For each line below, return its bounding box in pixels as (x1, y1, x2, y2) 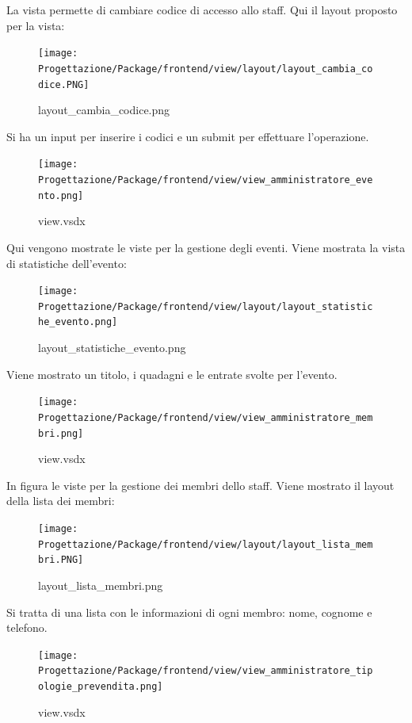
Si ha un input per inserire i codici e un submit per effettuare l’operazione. (6, 128, 369, 144)
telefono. (6, 619, 48, 636)
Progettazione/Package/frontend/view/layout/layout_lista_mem (38, 538, 373, 550)
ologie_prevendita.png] (38, 681, 163, 693)
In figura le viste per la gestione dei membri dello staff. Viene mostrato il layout (6, 476, 395, 493)
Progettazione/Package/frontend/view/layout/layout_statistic (38, 300, 373, 312)
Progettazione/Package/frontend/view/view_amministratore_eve (38, 174, 373, 186)
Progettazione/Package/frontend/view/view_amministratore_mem (38, 411, 373, 423)
